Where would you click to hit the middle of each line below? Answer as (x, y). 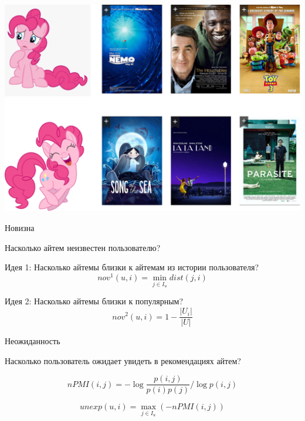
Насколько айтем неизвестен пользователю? (83, 247)
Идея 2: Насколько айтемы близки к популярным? (94, 301)
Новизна (20, 228)
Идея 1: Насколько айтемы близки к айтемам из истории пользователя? (132, 267)
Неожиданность (33, 341)
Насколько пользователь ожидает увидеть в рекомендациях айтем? (123, 360)
